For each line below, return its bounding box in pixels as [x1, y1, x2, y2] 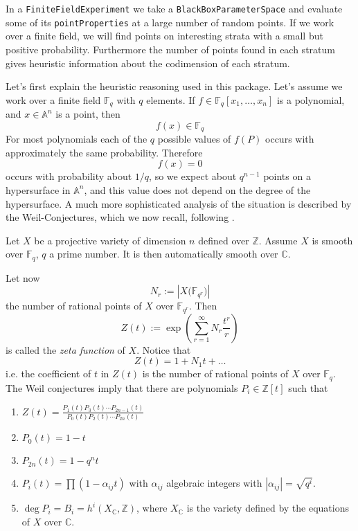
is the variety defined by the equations [186, 501, 349, 515]
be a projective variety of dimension [34, 233, 186, 247]
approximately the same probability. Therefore [6, 145, 203, 159]
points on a [263, 169, 311, 183]
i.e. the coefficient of [6, 366, 91, 381]
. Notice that [136, 342, 191, 357]
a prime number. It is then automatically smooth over [49, 246, 278, 261]
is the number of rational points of [142, 366, 289, 381]
